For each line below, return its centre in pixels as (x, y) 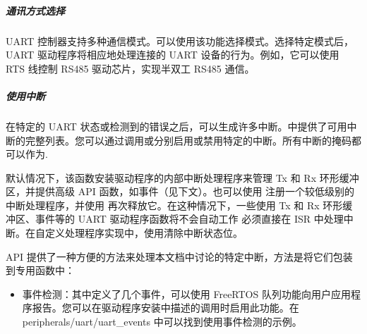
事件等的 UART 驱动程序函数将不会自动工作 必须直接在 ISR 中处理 (189, 219)
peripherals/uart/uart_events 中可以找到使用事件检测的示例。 (162, 322)
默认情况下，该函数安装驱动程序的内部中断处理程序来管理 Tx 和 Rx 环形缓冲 (182, 177)
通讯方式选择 (35, 10)
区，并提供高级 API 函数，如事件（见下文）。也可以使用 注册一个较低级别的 (180, 191)
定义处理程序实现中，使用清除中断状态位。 (144, 233)
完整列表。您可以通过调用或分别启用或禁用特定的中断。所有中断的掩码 (188, 140)
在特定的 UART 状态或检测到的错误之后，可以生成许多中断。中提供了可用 (176, 126)
